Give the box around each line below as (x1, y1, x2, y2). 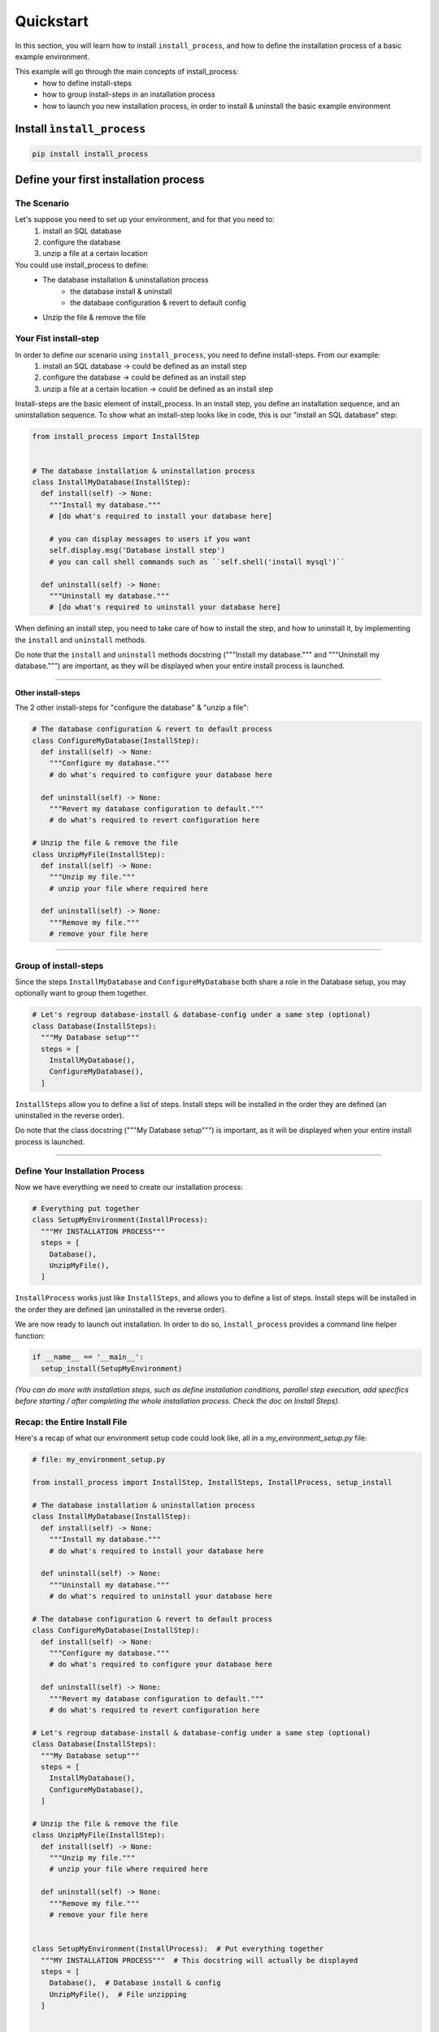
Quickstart (15, 12, 89, 30)
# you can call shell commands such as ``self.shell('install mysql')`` (49, 557, 346, 567)
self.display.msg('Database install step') (49, 545, 225, 555)
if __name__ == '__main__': (32, 1352, 144, 1361)
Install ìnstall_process (15, 122, 146, 136)
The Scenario (15, 198, 69, 209)
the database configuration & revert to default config (70, 297, 246, 307)
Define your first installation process (15, 172, 205, 186)
